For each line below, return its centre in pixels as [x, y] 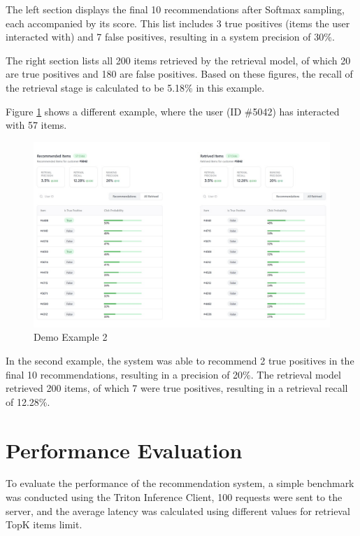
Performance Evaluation [124, 450]
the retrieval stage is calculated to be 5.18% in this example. [135, 87]
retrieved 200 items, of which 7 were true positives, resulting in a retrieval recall [177, 388]
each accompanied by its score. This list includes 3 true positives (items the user [178, 23]
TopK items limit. [44, 524]
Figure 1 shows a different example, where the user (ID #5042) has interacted [173, 111]
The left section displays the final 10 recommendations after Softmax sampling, [175, 9]
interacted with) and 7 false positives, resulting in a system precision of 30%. [170, 37]
